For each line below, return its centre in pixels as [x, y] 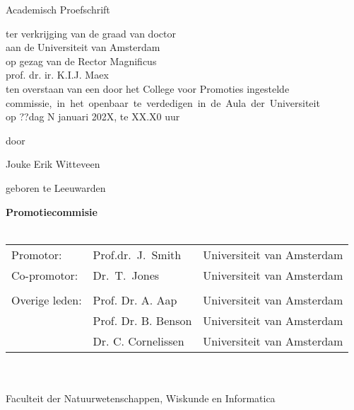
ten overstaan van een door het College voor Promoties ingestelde [148, 88]
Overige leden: [47, 300]
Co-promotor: [45, 275]
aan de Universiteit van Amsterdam [83, 47]
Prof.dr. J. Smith [137, 254]
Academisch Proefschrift [58, 9]
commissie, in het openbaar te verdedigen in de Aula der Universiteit [163, 102]
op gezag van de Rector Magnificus [81, 61]
